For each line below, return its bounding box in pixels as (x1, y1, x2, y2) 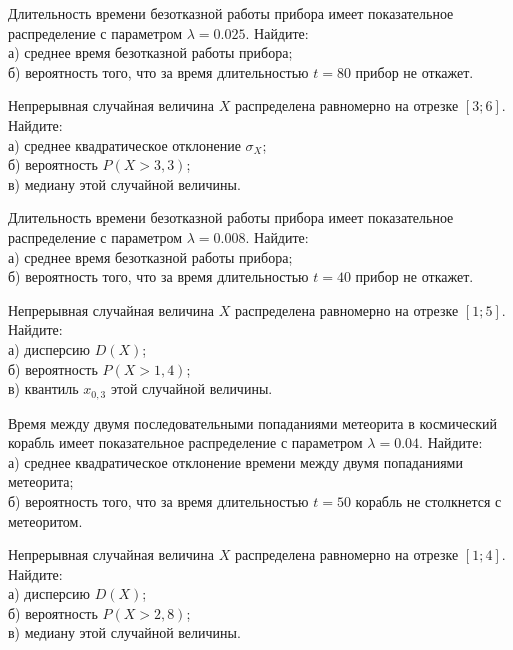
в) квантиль (8, 378, 79, 399)
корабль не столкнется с (355, 490, 502, 511)
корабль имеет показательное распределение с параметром (8, 432, 363, 453)
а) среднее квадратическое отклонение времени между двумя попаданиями (8, 451, 463, 472)
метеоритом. (8, 510, 83, 531)
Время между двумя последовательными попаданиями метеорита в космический (8, 412, 498, 433)
